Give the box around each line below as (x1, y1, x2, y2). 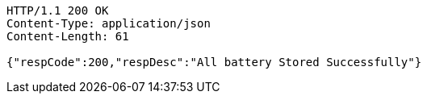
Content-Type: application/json (6, 17, 211, 30)
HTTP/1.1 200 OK (6, 4, 109, 17)
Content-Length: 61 (6, 30, 129, 43)
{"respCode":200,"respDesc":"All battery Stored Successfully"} (6, 56, 422, 69)
